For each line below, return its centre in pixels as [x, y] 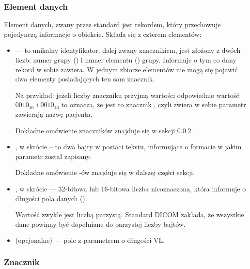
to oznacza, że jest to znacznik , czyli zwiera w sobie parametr [154, 104]
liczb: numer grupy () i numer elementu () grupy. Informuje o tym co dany [126, 60]
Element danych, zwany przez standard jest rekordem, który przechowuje [112, 24]
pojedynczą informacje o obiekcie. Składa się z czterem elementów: [103, 34]
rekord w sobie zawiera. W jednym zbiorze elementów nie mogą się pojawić [126, 69]
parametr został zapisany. [53, 156]
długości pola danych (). [51, 198]
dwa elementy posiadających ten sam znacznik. [85, 79]
